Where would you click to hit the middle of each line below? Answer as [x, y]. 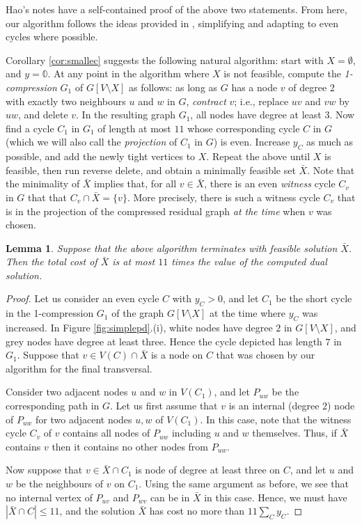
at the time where [247, 313]
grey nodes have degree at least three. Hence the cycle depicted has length [164, 341]
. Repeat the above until [258, 156]
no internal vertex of [49, 497]
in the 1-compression [50, 313]
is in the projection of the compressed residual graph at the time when [156, 211]
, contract [206, 101]
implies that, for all [135, 183]
